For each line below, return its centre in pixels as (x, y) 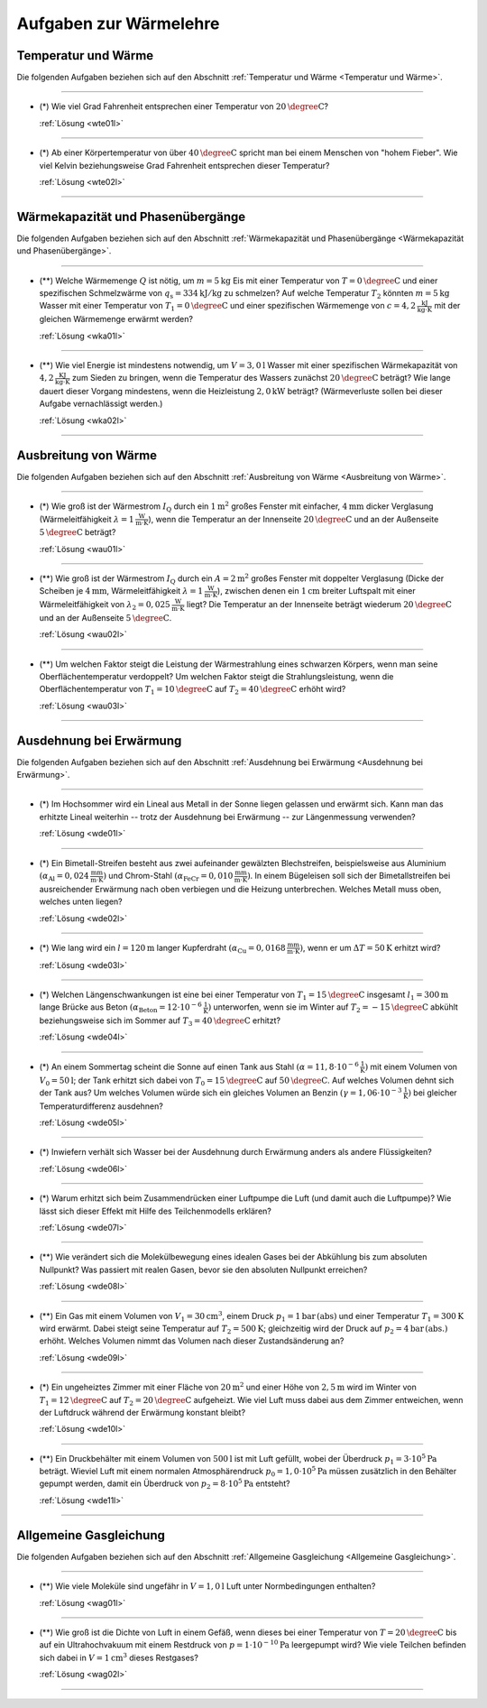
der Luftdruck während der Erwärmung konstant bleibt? (142, 1412)
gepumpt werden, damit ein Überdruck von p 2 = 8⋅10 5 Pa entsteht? (165, 1484)
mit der (447, 306)
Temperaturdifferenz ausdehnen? (101, 1106)
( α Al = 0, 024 (64, 877)
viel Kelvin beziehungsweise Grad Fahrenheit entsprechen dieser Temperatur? (184, 165)
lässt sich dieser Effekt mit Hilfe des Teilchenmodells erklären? (156, 1211)
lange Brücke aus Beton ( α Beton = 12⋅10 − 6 (120, 1008)
